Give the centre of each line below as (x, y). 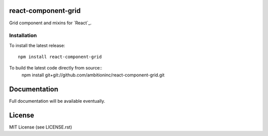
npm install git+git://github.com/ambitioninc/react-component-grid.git (93, 75)
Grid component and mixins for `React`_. (50, 23)
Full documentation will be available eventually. (57, 101)
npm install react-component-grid (60, 57)
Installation (23, 36)
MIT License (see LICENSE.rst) (41, 127)
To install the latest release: (37, 45)
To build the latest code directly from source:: (56, 68)
